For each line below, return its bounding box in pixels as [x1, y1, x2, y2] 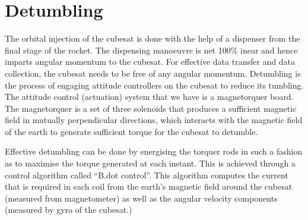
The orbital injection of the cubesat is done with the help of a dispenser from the [5, 32, 300, 45]
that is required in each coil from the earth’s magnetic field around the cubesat [5, 180, 293, 193]
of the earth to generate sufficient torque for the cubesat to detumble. [5, 125, 258, 137]
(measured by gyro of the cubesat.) [5, 203, 132, 216]
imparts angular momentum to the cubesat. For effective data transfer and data [5, 55, 296, 68]
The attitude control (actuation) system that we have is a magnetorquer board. [5, 90, 294, 103]
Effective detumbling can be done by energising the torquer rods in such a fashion [5, 145, 303, 158]
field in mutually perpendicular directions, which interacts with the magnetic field [5, 114, 303, 126]
